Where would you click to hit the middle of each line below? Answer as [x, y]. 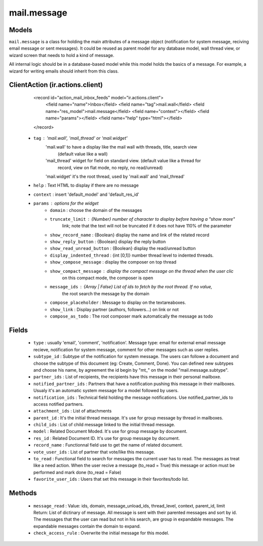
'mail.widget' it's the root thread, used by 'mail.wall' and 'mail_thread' [115, 176]
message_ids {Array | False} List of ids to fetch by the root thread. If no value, [131, 287]
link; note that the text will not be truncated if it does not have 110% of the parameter [147, 226]
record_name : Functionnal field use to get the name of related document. [108, 445]
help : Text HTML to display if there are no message [86, 186]
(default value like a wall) [83, 154]
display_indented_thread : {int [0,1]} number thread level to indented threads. [132, 255]
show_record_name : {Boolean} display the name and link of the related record [130, 235]
